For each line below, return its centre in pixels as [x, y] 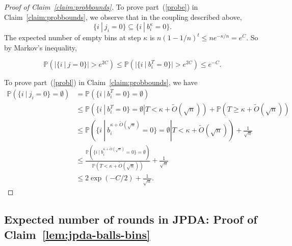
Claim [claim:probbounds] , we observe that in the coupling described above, [123, 17]
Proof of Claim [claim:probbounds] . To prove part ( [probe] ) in [101, 7]
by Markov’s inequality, [41, 47]
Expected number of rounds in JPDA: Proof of [131, 219]
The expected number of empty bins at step [73, 37]
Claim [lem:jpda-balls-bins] [77, 234]
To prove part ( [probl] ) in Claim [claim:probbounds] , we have [101, 82]
